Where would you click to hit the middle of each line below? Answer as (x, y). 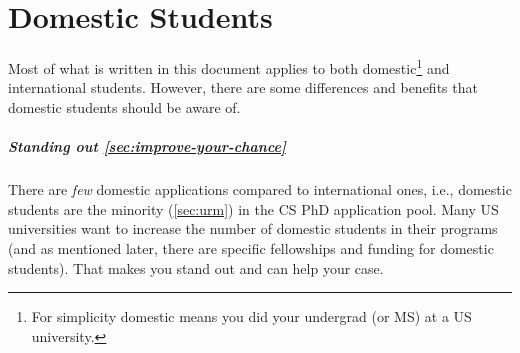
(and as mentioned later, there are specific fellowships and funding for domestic (251, 247)
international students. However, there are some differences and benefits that (243, 87)
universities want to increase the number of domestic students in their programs (253, 228)
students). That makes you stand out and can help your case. (196, 267)
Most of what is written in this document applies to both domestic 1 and (229, 66)
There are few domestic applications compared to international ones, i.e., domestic (260, 189)
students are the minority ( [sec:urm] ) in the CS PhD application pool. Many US (253, 208)
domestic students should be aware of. (124, 106)
